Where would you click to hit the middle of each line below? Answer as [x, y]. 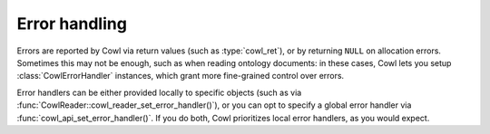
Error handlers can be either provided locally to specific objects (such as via [159, 92]
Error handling [72, 24]
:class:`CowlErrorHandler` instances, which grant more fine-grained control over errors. [181, 76]
